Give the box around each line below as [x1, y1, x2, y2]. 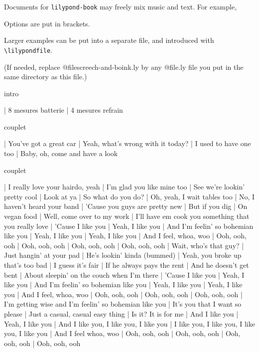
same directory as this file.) [4, 71, 87, 82]
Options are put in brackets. [4, 18, 90, 28]
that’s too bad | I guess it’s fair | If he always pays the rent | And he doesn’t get [4, 260, 249, 270]
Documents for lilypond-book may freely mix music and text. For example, [4, 1, 237, 11]
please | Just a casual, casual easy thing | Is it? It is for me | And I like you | [4, 308, 239, 319]
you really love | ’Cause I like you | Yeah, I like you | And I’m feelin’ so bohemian [4, 220, 254, 231]
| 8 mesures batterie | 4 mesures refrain [4, 105, 123, 115]
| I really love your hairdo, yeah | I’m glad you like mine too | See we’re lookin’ [4, 181, 245, 192]
